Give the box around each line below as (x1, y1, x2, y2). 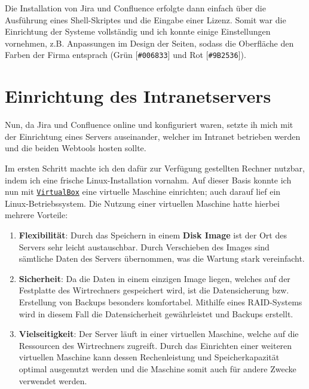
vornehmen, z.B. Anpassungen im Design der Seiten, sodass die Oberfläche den (5, 36, 294, 49)
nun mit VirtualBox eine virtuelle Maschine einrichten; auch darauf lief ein (5, 185, 281, 198)
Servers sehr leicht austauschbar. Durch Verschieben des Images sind (19, 240, 270, 253)
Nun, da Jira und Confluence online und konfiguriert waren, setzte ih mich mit (5, 118, 293, 131)
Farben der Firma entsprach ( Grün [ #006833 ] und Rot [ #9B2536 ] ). (5, 48, 246, 61)
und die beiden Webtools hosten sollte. (5, 142, 146, 154)
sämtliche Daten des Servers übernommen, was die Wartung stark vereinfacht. (19, 252, 305, 265)
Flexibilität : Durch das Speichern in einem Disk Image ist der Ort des (19, 228, 287, 241)
